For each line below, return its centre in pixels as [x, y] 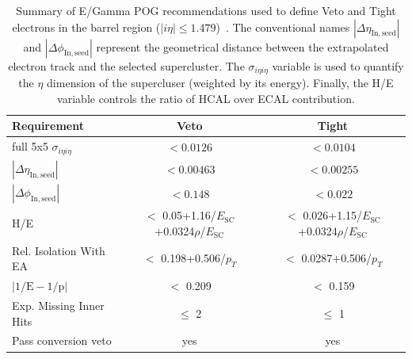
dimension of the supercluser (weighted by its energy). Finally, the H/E [220, 83]
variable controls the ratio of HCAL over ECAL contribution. [206, 98]
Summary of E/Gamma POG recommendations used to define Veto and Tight [206, 10]
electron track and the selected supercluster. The [126, 65]
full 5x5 [30, 146]
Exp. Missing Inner [58, 305]
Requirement [48, 126]
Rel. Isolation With [59, 250]
